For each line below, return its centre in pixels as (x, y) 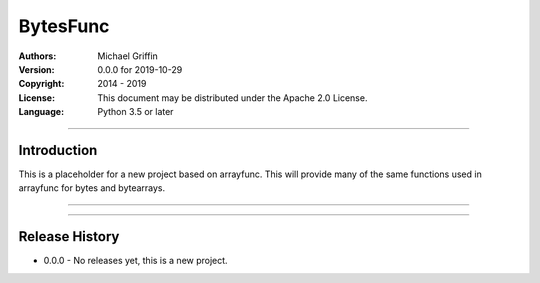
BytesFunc (64, 26)
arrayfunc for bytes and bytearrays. (92, 188)
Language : (41, 112)
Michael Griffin (128, 56)
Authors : (37, 56)
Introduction (58, 150)
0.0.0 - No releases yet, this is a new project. (136, 261)
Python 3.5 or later (135, 112)
